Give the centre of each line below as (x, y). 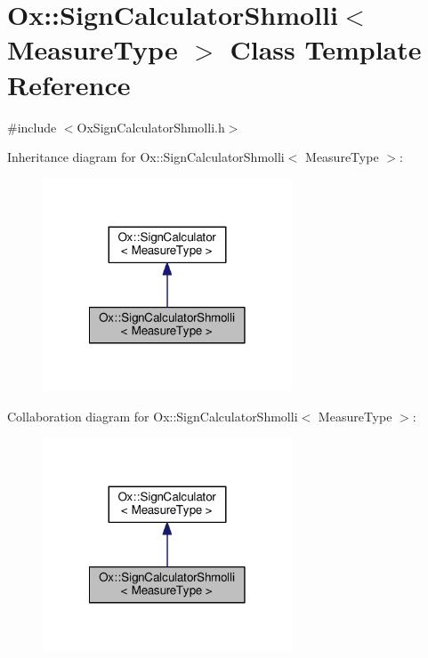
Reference (69, 84)
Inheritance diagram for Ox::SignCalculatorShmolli (146, 157)
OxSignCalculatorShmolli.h (151, 127)
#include (32, 127)
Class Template (326, 49)
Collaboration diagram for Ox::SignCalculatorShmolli (153, 416)
